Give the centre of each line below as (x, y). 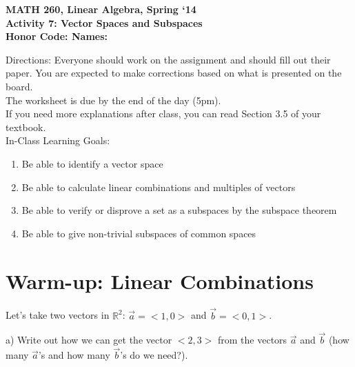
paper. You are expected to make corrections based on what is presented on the (174, 73)
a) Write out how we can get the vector (89, 340)
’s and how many (74, 355)
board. (19, 86)
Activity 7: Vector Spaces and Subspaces (104, 22)
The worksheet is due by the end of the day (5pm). (113, 100)
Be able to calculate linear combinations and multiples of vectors (159, 187)
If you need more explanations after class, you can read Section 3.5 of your (163, 113)
